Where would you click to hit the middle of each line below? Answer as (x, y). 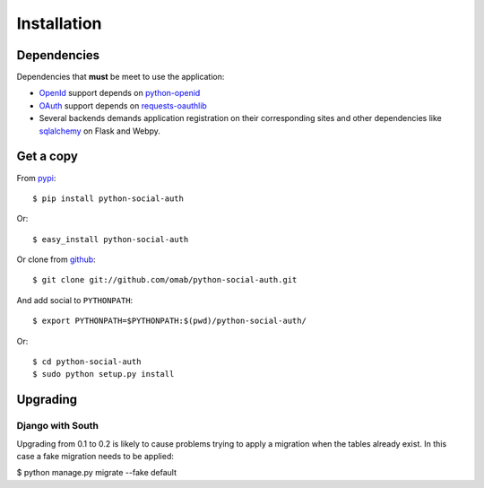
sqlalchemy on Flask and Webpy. (100, 131)
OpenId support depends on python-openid (120, 93)
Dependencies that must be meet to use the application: (121, 77)
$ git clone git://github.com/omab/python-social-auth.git (165, 280)
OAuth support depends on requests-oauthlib (123, 105)
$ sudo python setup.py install (104, 374)
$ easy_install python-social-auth (111, 239)
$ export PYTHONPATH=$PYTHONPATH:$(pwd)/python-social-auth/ (169, 321)
